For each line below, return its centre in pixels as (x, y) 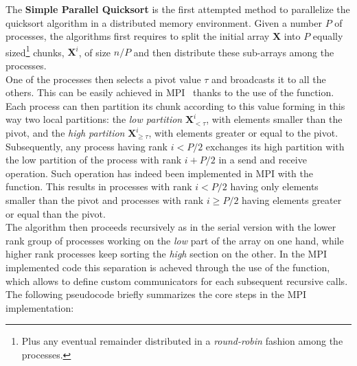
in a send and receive (263, 160)
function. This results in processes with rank (99, 186)
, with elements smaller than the (274, 119)
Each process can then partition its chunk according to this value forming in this (175, 105)
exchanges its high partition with (275, 146)
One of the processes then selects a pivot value (103, 79)
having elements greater (292, 199)
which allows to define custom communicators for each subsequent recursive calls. (177, 281)
